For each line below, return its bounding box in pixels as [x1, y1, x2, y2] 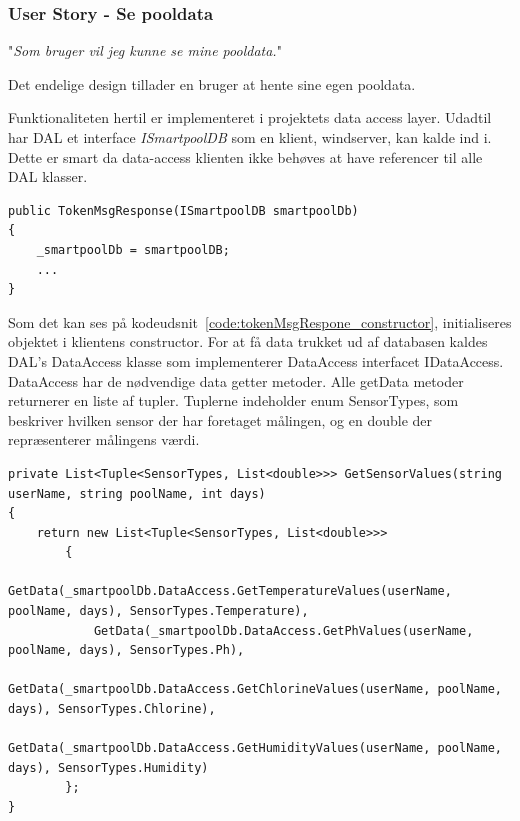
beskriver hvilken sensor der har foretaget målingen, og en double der [8, 409, 433, 430]
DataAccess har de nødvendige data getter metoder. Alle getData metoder [8, 370, 464, 391]
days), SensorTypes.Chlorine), [8, 702, 216, 717]
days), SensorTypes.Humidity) [8, 760, 209, 775]
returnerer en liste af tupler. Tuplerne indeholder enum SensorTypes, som [8, 390, 459, 411]
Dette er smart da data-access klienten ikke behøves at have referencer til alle [8, 146, 483, 167]
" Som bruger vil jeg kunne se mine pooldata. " [8, 40, 282, 61]
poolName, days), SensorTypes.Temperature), [8, 604, 309, 619]
